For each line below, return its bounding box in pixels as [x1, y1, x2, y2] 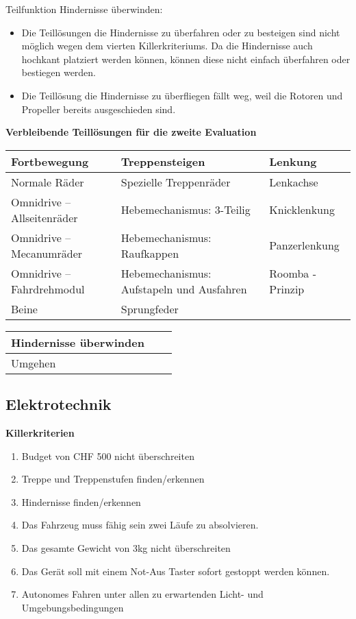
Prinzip [269, 280, 305, 297]
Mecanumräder [11, 245, 83, 261]
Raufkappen [120, 245, 179, 261]
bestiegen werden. [21, 65, 97, 80]
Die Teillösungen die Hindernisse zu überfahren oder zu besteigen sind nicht [21, 25, 340, 39]
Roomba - [269, 265, 316, 281]
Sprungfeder [120, 300, 179, 317]
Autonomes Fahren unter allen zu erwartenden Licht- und [21, 587, 264, 601]
